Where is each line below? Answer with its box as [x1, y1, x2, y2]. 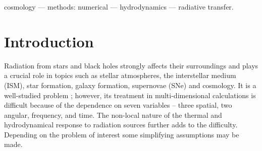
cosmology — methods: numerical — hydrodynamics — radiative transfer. [4, 2, 234, 12]
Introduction [4, 31, 94, 51]
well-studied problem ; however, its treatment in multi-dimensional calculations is [4, 90, 256, 100]
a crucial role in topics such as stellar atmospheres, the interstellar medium [4, 70, 236, 81]
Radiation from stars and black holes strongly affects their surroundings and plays [4, 60, 258, 70]
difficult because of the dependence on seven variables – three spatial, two [4, 100, 232, 110]
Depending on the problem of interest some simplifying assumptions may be [4, 129, 239, 139]
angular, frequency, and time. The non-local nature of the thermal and [4, 109, 222, 120]
